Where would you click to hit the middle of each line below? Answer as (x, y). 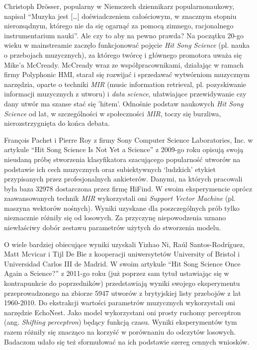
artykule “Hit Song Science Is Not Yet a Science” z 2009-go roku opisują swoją (124, 149)
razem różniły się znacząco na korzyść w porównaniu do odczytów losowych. (120, 332)
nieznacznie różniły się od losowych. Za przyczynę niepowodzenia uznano (115, 218)
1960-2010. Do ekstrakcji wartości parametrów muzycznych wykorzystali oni (120, 303)
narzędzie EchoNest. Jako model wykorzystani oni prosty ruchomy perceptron (123, 312)
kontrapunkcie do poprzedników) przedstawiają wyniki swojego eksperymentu (122, 283)
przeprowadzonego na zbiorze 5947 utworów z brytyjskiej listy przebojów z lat (123, 293)
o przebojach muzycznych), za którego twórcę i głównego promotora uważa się (123, 54)
